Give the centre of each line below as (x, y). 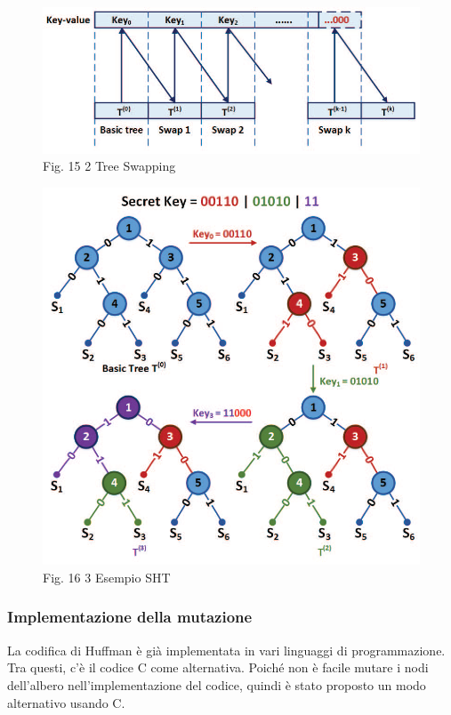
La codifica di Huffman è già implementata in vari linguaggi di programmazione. (226, 650)
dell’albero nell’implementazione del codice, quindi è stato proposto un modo (217, 684)
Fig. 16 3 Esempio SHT (107, 577)
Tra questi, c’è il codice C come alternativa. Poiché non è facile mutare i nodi (218, 667)
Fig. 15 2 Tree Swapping (109, 166)
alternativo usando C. (66, 702)
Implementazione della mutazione (130, 617)
